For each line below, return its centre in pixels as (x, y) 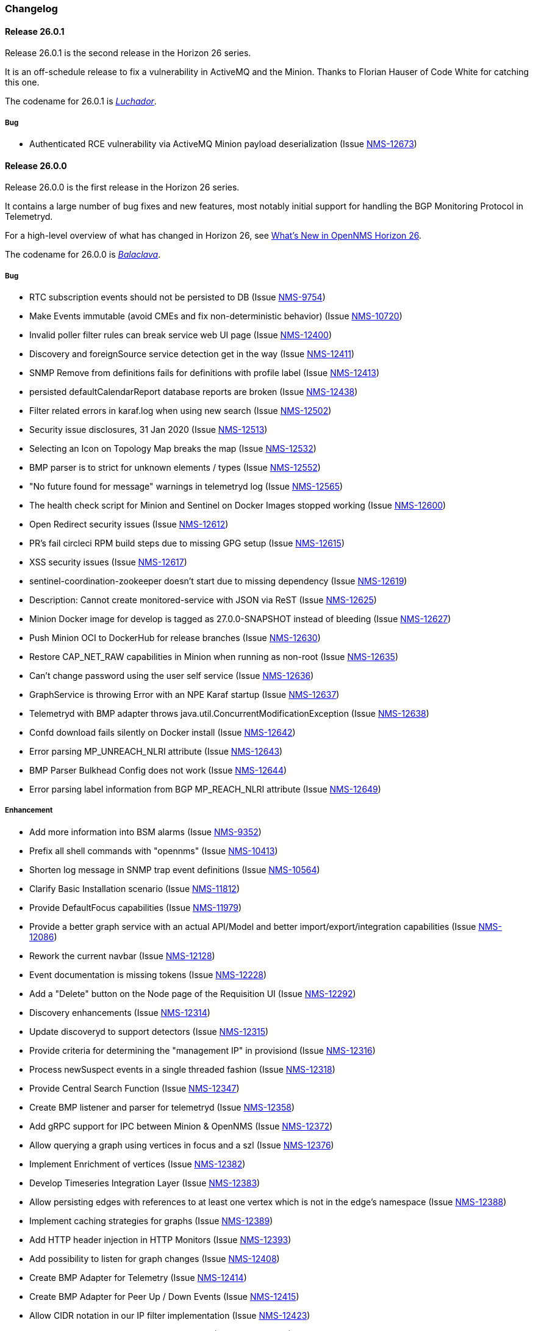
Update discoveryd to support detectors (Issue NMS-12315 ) (149, 1031)
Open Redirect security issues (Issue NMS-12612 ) (129, 524)
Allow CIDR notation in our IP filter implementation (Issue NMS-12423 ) (170, 1315)
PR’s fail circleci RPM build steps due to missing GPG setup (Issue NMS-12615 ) (187, 543)
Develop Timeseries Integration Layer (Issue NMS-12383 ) (145, 1183)
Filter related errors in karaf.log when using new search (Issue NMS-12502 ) (181, 411)
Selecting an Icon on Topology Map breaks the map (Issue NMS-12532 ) (173, 448)
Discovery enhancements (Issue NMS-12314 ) (120, 1012)
